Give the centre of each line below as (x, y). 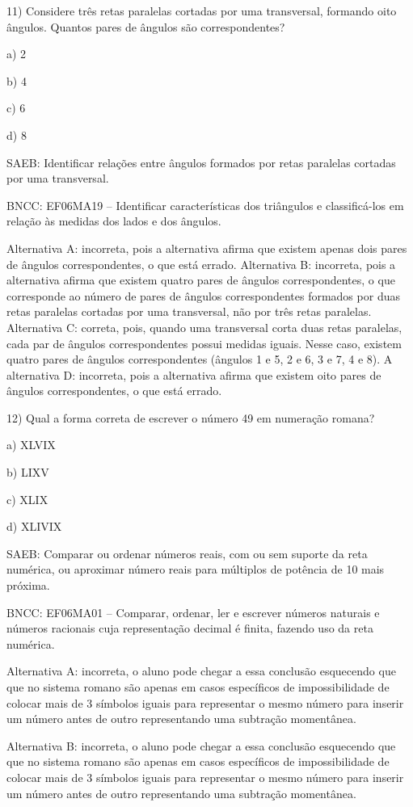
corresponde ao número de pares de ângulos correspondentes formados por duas (203, 295)
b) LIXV (28, 472)
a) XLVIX (31, 445)
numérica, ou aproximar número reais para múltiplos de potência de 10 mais (196, 569)
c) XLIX (27, 499)
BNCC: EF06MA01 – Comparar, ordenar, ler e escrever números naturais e (193, 612)
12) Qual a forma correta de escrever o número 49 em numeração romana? (191, 417)
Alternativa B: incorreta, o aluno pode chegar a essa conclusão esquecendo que (201, 745)
